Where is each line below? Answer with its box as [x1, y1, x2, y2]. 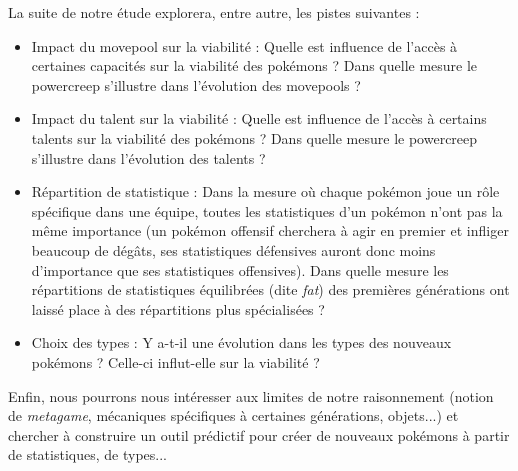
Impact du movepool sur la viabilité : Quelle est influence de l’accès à [31, 35, 458, 56]
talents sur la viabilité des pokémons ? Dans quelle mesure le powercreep [31, 127, 478, 148]
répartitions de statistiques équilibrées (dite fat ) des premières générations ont [31, 279, 510, 300]
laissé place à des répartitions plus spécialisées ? [31, 298, 325, 319]
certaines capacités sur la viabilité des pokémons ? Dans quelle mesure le [31, 55, 478, 76]
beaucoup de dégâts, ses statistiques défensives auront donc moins [31, 239, 436, 260]
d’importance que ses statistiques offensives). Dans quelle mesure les [31, 259, 449, 280]
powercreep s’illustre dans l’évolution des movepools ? [31, 74, 361, 95]
